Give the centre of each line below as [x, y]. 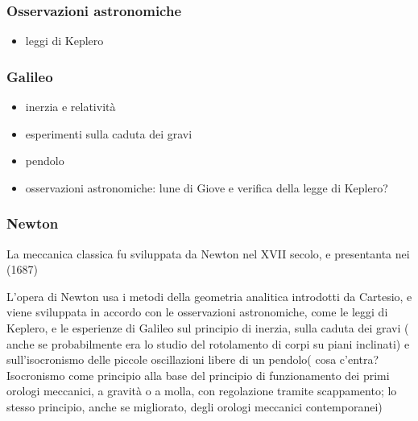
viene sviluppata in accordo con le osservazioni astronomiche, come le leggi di [197, 312]
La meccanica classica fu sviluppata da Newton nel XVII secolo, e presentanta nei [208, 253]
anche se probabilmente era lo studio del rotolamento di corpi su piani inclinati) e [208, 343]
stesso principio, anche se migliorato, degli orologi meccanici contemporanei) [195, 406]
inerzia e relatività [70, 107]
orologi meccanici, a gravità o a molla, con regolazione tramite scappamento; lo [202, 391]
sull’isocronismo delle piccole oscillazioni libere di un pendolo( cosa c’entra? [193, 359]
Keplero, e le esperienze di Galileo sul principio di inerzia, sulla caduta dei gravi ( [208, 328]
